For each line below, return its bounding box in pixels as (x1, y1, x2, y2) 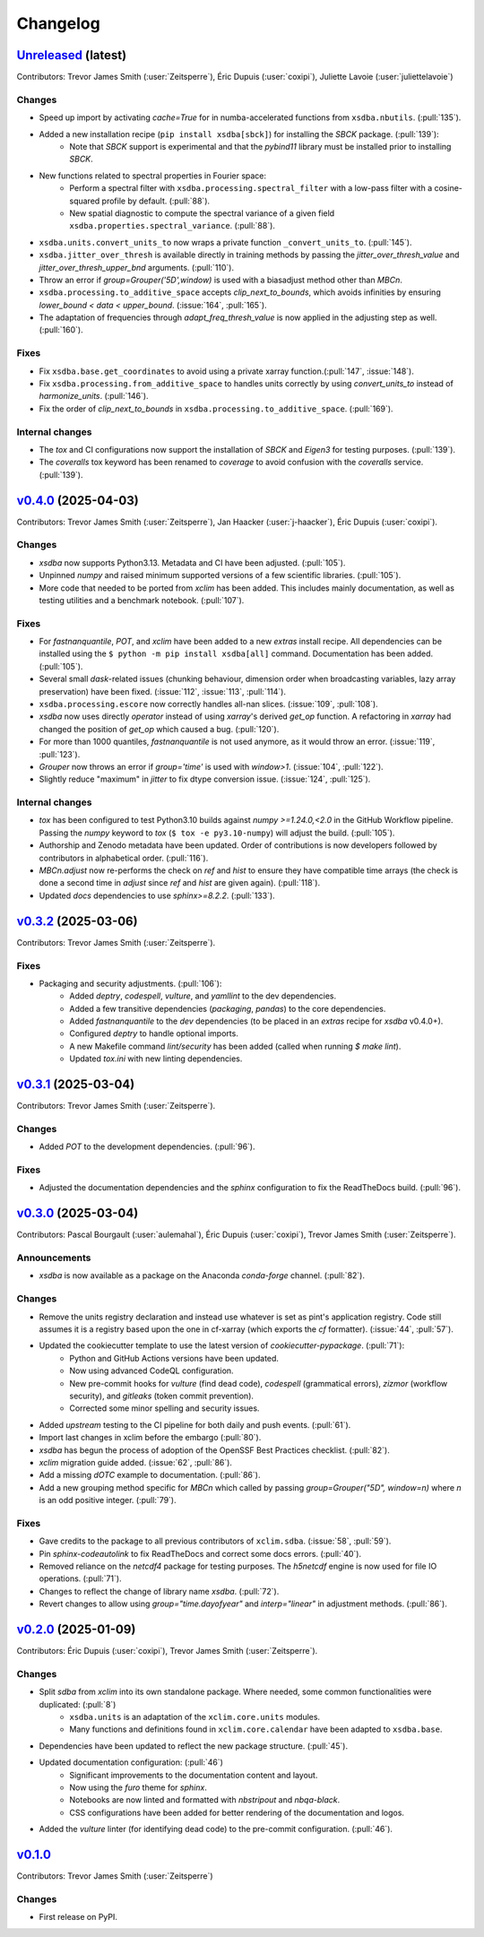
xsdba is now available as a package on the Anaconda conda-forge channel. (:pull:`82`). (39, 1270, 365, 1281)
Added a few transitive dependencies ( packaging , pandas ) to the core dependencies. (69, 1003, 386, 1014)
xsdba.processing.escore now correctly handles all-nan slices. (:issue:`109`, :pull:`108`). (39, 699, 378, 709)
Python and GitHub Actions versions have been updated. (69, 1353, 280, 1363)
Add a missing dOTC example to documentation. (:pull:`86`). (39, 1470, 261, 1481)
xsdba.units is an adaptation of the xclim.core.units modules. (69, 1711, 321, 1722)
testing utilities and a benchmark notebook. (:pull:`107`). (39, 594, 245, 605)
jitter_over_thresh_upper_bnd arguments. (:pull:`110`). (39, 262, 235, 272)
